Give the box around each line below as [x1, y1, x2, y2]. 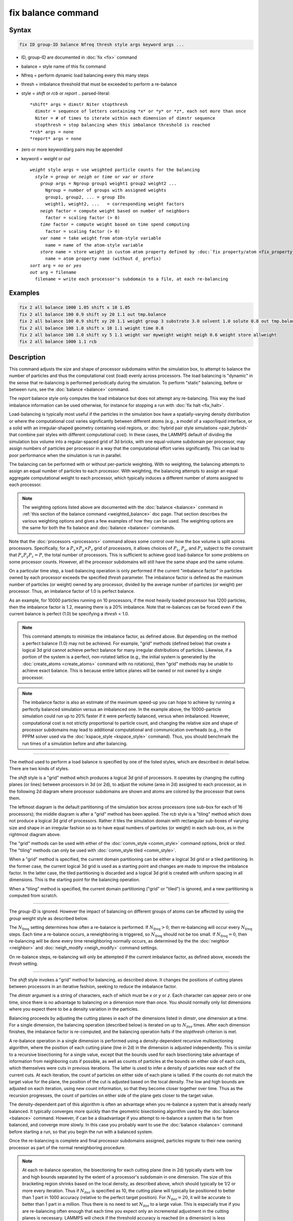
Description [9, 353, 46, 361]
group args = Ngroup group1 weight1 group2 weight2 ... [40, 181, 177, 186]
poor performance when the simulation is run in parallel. [9, 452, 122, 458]
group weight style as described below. [9, 915, 88, 921]
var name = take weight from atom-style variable [40, 235, 161, 241]
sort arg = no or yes [30, 263, 82, 268]
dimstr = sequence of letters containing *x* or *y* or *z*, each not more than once [35, 108, 247, 114]
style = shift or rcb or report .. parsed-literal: [21, 90, 110, 96]
